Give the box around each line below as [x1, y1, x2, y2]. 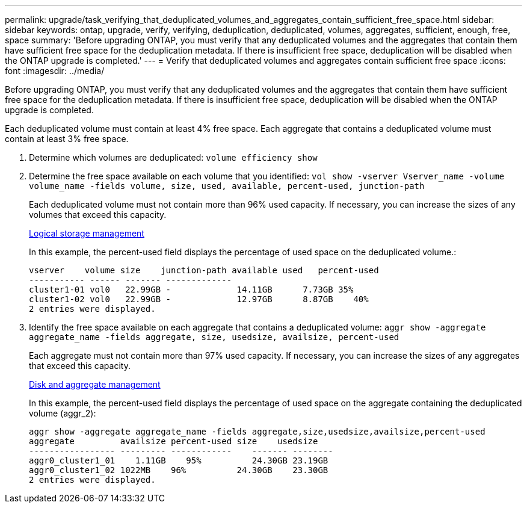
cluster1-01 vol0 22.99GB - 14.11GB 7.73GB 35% [29, 285, 354, 294]
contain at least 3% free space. [5, 134, 129, 144]
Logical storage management [29, 228, 144, 238]
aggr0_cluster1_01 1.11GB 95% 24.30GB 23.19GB [29, 456, 328, 465]
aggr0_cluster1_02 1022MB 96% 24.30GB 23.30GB [29, 465, 328, 475]
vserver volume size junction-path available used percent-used [29, 265, 379, 275]
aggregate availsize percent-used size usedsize [29, 436, 318, 446]
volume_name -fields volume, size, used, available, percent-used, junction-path [29, 181, 425, 191]
